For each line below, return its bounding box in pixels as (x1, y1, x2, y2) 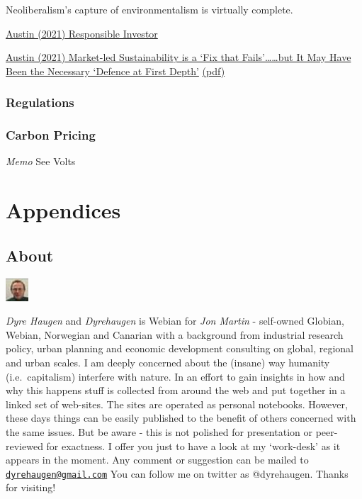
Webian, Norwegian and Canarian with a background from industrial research (6, 327, 344, 342)
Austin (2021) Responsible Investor (6, 26, 158, 40)
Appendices (6, 196, 121, 225)
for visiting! (6, 480, 56, 495)
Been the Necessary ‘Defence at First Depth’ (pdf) (6, 63, 225, 78)
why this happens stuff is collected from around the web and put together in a (6, 383, 346, 398)
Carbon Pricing (6, 126, 96, 144)
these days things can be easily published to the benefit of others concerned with (6, 410, 356, 425)
